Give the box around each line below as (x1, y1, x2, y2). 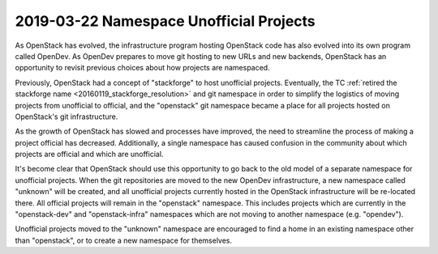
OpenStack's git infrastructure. (15, 112, 118, 121)
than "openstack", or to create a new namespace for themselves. (15, 235, 233, 245)
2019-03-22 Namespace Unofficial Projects (15, 12, 316, 30)
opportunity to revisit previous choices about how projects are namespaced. (15, 63, 271, 73)
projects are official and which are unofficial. (15, 150, 164, 159)
